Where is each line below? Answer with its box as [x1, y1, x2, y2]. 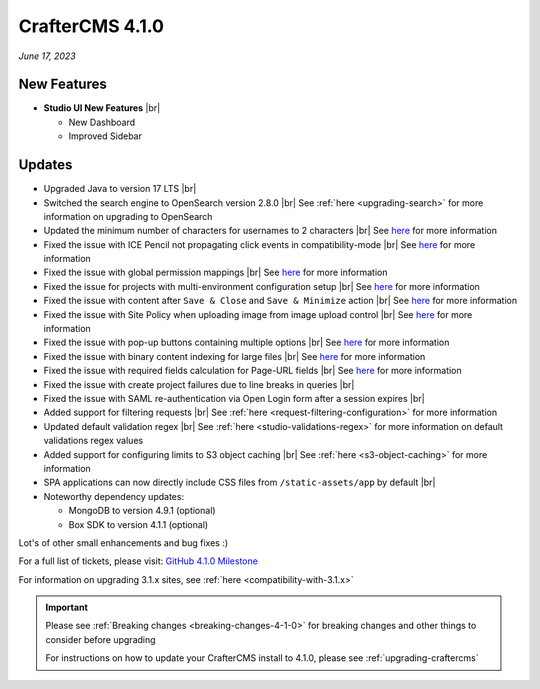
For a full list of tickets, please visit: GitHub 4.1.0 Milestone [18, 555, 259, 567]
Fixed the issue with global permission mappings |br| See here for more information [43, 266, 388, 279]
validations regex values [43, 435, 144, 447]
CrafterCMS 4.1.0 [18, 15, 165, 37]
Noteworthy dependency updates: [43, 490, 185, 502]
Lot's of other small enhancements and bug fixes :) [18, 536, 229, 549]
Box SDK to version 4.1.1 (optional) [68, 518, 209, 530]
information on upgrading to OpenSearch [43, 210, 213, 222]
